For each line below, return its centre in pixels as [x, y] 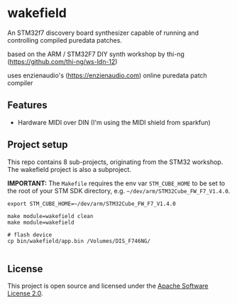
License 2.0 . [25, 293]
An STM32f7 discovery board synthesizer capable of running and [103, 33]
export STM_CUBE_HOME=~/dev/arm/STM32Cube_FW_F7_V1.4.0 [92, 204]
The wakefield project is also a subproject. [69, 169]
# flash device [30, 235]
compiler [20, 82]
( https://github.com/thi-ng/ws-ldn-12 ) [62, 61]
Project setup [38, 145]
